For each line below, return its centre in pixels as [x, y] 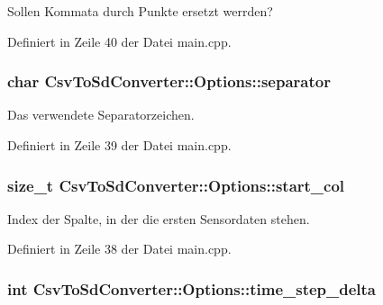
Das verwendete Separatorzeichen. [101, 115]
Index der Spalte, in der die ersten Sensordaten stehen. [159, 218]
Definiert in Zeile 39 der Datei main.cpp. [119, 145]
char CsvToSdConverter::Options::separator [169, 81]
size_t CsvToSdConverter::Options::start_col [176, 185]
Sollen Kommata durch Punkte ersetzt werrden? [140, 11]
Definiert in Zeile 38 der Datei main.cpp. [119, 249]
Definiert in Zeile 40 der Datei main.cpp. [119, 41]
